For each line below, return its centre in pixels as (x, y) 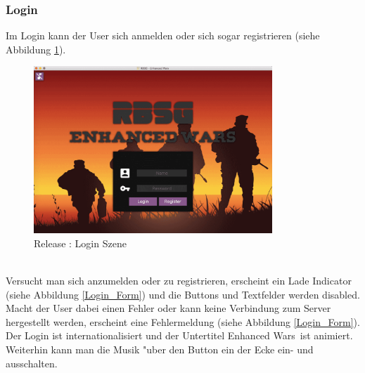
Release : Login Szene (80, 243)
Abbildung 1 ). (36, 49)
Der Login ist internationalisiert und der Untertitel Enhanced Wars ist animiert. (179, 335)
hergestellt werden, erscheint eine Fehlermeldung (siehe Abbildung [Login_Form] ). (183, 321)
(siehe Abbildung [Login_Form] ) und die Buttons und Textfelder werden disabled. (183, 294)
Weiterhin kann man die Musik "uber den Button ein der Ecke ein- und (160, 349)
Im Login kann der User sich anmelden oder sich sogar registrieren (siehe (163, 35)
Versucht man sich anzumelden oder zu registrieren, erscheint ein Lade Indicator (179, 280)
